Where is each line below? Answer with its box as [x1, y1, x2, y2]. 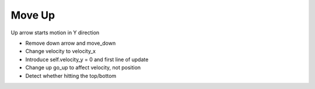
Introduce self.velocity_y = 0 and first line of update [25, 56, 149, 63]
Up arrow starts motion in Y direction [10, 29, 100, 36]
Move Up [10, 9, 55, 22]
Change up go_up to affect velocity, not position [25, 64, 141, 71]
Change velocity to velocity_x [25, 48, 96, 55]
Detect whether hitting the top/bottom [25, 72, 117, 79]
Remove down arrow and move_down [25, 40, 116, 47]
